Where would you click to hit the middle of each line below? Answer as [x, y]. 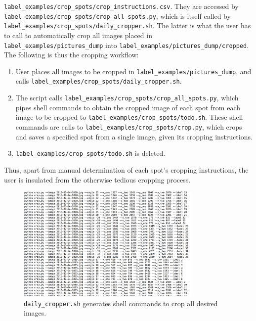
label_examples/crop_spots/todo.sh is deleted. [90, 153]
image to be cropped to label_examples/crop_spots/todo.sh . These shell [129, 117]
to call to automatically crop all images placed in [78, 35]
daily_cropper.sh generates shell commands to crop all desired [121, 303]
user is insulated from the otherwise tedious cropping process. [97, 179]
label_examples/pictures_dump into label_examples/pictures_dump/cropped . [127, 45]
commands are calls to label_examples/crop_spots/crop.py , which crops [129, 127]
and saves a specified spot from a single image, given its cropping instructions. [134, 136]
